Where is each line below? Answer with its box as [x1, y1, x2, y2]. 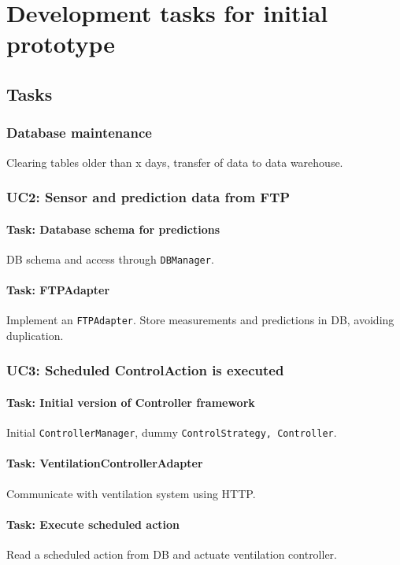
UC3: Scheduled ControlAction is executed [6, 360, 284, 380]
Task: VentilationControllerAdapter [6, 455, 203, 471]
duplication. [6, 327, 64, 343]
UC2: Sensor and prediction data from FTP [6, 187, 291, 207]
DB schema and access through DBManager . [6, 250, 214, 267]
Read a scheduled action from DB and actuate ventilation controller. [6, 545, 337, 562]
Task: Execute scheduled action [6, 515, 180, 532]
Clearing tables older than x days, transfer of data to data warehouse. [6, 153, 343, 170]
